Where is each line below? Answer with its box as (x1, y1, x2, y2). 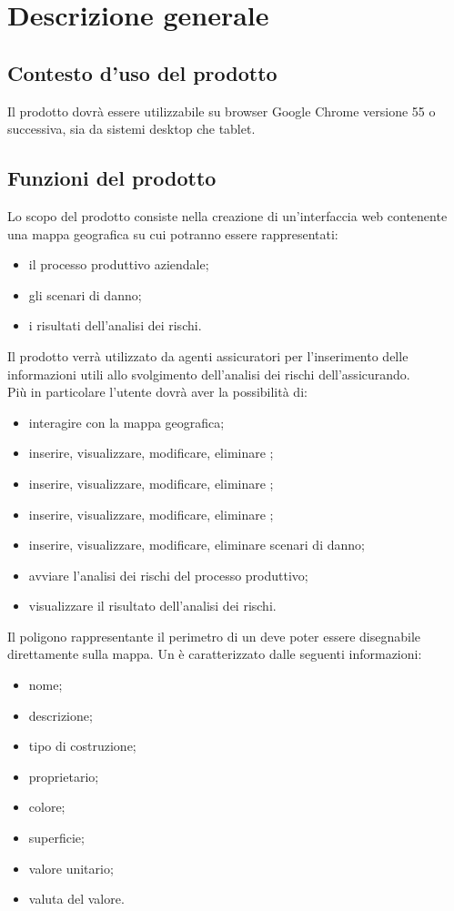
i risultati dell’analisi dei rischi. (28, 316, 202, 335)
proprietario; (28, 766, 99, 785)
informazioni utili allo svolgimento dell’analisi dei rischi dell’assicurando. (7, 364, 410, 383)
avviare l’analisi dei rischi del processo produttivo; (28, 565, 308, 584)
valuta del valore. (28, 889, 125, 908)
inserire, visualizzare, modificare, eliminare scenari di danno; (28, 535, 365, 554)
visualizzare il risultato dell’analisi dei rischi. (28, 596, 277, 615)
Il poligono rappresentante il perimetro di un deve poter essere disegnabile (7, 626, 420, 645)
